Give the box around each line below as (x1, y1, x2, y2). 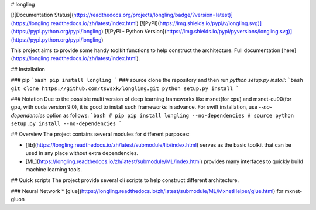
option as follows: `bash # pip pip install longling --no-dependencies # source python (46, 112, 294, 119)
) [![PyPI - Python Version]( (101, 28, 167, 35)
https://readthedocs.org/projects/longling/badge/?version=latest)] (73, 12, 233, 19)
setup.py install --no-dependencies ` (11, 121, 122, 127)
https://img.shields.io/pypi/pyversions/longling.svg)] (166, 28, 293, 35)
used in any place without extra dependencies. (25, 150, 139, 157)
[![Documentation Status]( (11, 12, 74, 19)
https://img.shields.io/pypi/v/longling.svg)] (159, 19, 262, 26)
